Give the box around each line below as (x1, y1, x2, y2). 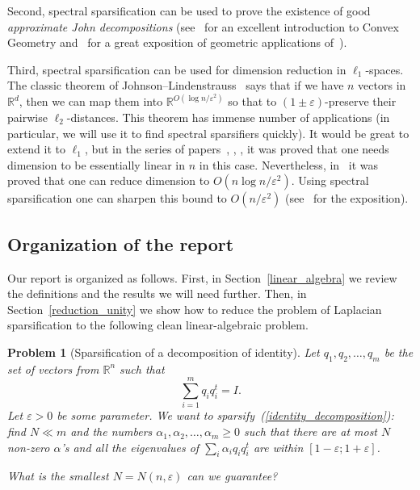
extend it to (7, 140, 65, 157)
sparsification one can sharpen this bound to (7, 190, 227, 207)
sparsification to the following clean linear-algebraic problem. (7, 316, 309, 333)
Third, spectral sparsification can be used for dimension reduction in (7, 61, 346, 77)
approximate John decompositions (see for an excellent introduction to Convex (7, 18, 399, 35)
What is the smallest (7, 467, 109, 484)
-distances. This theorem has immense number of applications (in (66, 109, 390, 125)
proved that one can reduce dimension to (7, 172, 210, 189)
